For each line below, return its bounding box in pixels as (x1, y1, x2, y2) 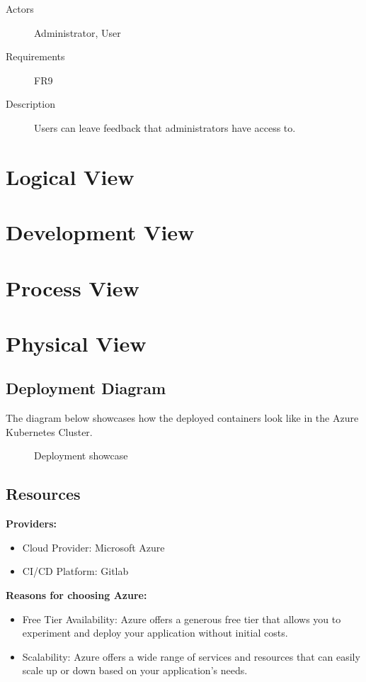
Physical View (6, 328, 147, 357)
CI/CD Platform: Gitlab (22, 564, 129, 578)
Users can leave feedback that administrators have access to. (34, 120, 296, 135)
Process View (6, 273, 139, 302)
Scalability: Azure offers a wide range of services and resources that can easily (22, 649, 360, 664)
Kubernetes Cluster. (6, 424, 93, 439)
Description (6, 96, 55, 111)
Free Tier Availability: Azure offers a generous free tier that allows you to (22, 611, 341, 626)
